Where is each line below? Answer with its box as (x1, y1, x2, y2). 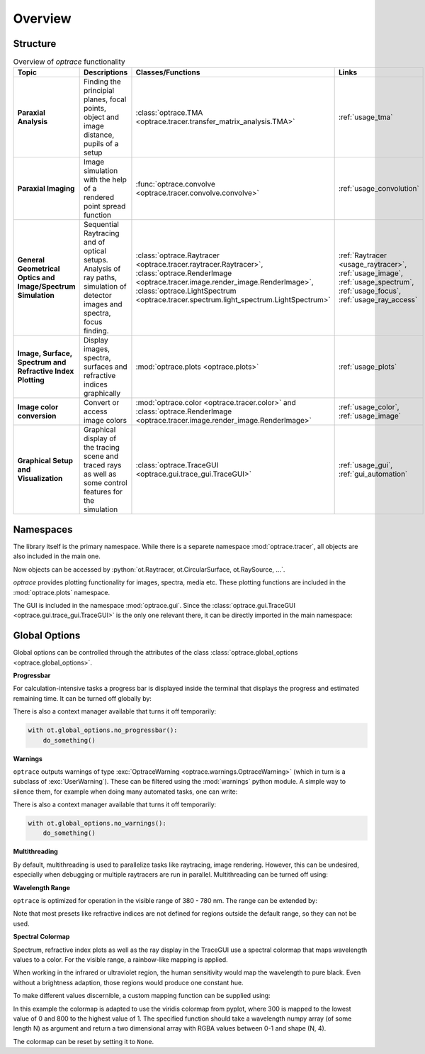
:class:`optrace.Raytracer (135, 250, 220, 260)
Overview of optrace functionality (13, 57, 125, 67)
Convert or (83, 398, 120, 408)
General (17, 255, 45, 265)
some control (83, 478, 127, 488)
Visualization (17, 474, 63, 484)
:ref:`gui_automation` (338, 469, 408, 479)
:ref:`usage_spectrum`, (338, 277, 414, 287)
